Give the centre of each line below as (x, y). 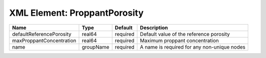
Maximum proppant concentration (179, 40)
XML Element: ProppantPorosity (76, 13)
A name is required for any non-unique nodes (193, 47)
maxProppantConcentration (44, 40)
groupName (95, 47)
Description (154, 28)
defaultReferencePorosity (42, 34)
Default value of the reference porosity (185, 34)
